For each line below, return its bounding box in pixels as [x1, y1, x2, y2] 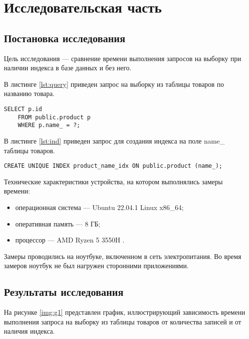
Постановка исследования [4, 30, 125, 45]
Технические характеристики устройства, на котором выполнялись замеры [4, 176, 223, 186]
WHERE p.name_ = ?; [17, 122, 80, 129]
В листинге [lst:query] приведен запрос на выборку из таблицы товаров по [4, 79, 224, 89]
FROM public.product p [17, 113, 91, 121]
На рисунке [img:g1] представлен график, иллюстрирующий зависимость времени [4, 307, 245, 317]
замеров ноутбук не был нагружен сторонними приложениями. [4, 260, 189, 271]
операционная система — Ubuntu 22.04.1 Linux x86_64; [15, 202, 184, 212]
